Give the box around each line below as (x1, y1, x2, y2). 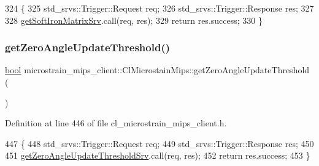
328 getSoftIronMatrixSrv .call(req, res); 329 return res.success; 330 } (5, 13, 263, 26)
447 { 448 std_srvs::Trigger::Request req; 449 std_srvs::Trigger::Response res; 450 (5, 137, 314, 150)
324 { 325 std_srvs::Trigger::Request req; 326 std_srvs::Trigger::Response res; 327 (5, 2, 314, 14)
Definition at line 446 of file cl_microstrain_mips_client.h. (5, 117, 227, 129)
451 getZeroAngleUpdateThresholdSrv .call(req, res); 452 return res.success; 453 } (5, 149, 310, 162)
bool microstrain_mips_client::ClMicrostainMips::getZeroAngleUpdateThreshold (5, 63, 310, 76)
